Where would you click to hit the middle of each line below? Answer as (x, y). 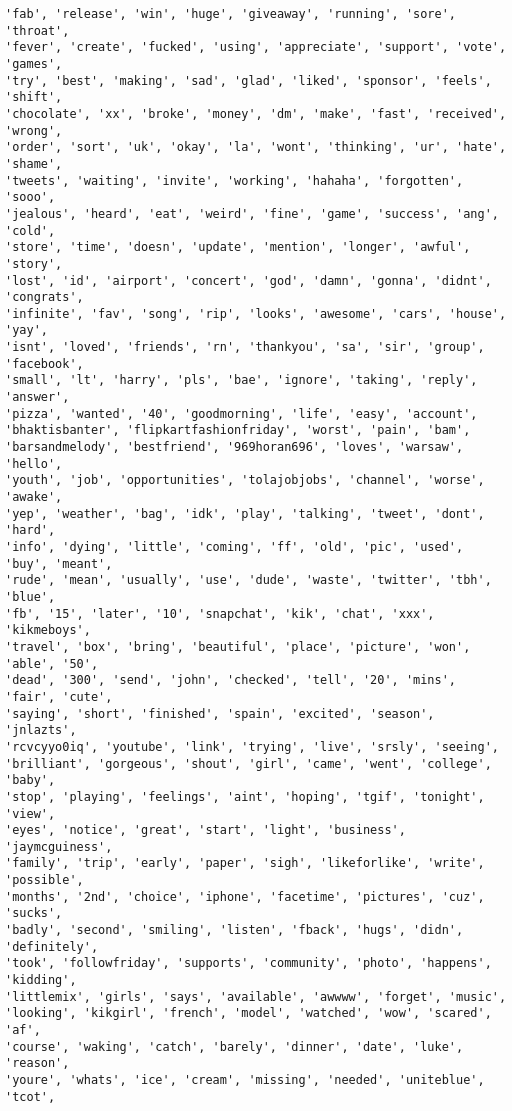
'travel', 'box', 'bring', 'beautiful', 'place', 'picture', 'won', (238, 646)
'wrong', (34, 130)
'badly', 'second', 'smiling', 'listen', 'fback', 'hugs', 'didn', (234, 930)
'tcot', (30, 1096)
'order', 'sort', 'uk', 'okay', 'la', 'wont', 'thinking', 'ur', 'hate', (256, 147)
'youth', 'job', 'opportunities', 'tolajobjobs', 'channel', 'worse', (245, 480)
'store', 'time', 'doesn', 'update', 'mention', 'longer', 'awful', (238, 247)
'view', (30, 813)
